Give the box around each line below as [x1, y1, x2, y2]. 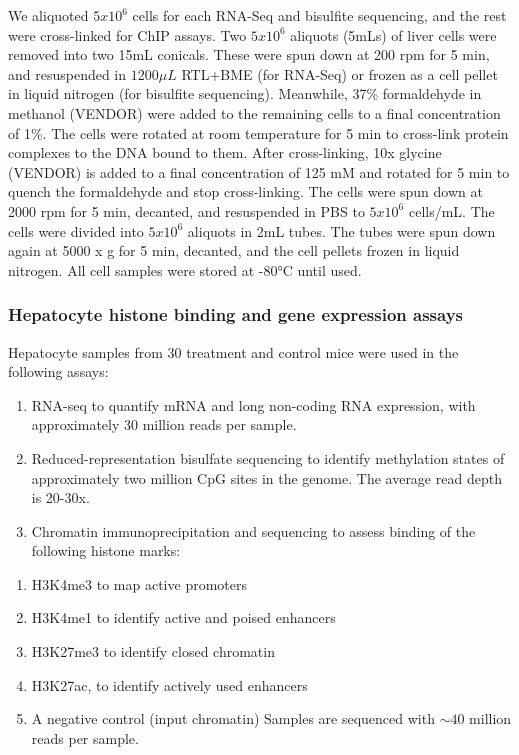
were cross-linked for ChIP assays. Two [8, 24, 247, 45]
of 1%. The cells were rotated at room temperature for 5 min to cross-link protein [8, 122, 509, 143]
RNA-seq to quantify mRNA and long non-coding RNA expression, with [31, 394, 476, 415]
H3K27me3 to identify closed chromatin [31, 641, 275, 662]
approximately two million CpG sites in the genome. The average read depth [31, 467, 502, 488]
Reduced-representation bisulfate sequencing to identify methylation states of [31, 447, 505, 468]
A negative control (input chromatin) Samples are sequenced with [31, 708, 435, 729]
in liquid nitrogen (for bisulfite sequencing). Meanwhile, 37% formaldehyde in [8, 83, 482, 104]
